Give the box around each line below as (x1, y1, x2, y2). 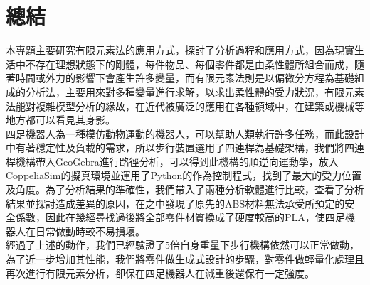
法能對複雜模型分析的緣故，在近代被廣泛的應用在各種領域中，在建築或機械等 (6, 98, 364, 113)
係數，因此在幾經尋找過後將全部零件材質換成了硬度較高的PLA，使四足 (15, 210, 345, 225)
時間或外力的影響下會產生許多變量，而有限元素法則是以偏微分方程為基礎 (15, 70, 354, 85)
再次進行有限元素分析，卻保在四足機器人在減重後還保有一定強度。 (6, 265, 314, 280)
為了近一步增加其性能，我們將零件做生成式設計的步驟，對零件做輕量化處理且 (6, 252, 364, 267)
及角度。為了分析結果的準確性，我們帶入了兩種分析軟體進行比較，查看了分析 (6, 182, 364, 197)
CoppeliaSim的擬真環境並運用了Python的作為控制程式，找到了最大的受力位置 (6, 168, 362, 183)
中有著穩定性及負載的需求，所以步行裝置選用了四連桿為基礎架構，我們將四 (6, 140, 354, 155)
